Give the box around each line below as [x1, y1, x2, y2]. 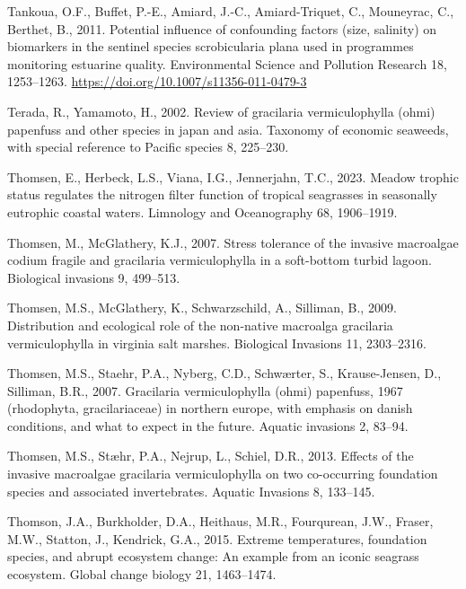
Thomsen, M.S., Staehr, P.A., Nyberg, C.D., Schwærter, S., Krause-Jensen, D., [7, 364, 442, 382]
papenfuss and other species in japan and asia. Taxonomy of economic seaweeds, [7, 119, 449, 138]
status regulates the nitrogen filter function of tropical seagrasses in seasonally [7, 185, 437, 204]
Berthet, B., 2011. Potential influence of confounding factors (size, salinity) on [7, 19, 437, 38]
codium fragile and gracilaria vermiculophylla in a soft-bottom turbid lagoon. [7, 251, 432, 269]
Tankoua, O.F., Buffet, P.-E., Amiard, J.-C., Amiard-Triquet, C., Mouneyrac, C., [7, 2, 454, 20]
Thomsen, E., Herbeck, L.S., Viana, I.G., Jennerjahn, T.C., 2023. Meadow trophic [7, 167, 459, 186]
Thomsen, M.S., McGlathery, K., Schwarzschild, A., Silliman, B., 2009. [7, 298, 397, 317]
